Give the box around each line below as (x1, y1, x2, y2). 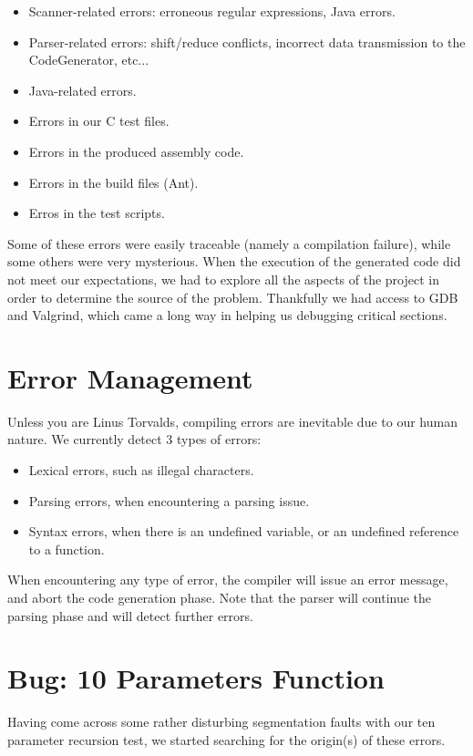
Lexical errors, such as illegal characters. (28, 461, 254, 480)
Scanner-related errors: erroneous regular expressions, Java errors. (28, 2, 396, 20)
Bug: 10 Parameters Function (7, 659, 385, 697)
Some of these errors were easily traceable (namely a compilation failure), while (7, 233, 451, 253)
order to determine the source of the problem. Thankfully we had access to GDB (7, 287, 458, 306)
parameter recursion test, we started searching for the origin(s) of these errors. (7, 730, 446, 749)
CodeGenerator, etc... (28, 50, 149, 69)
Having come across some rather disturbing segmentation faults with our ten (7, 712, 436, 731)
